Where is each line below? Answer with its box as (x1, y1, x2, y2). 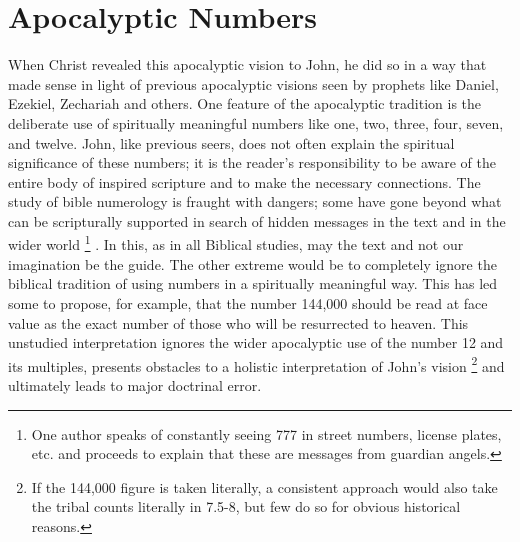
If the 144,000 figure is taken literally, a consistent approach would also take (31, 476, 498, 497)
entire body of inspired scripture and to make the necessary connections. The (8, 171, 481, 192)
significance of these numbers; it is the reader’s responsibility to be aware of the (8, 152, 496, 173)
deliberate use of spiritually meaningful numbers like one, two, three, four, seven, (8, 112, 504, 133)
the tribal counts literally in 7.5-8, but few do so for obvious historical (31, 496, 461, 517)
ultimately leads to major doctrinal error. (8, 374, 262, 395)
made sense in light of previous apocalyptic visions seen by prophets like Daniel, (8, 73, 499, 94)
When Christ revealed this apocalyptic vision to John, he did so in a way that (8, 54, 487, 75)
